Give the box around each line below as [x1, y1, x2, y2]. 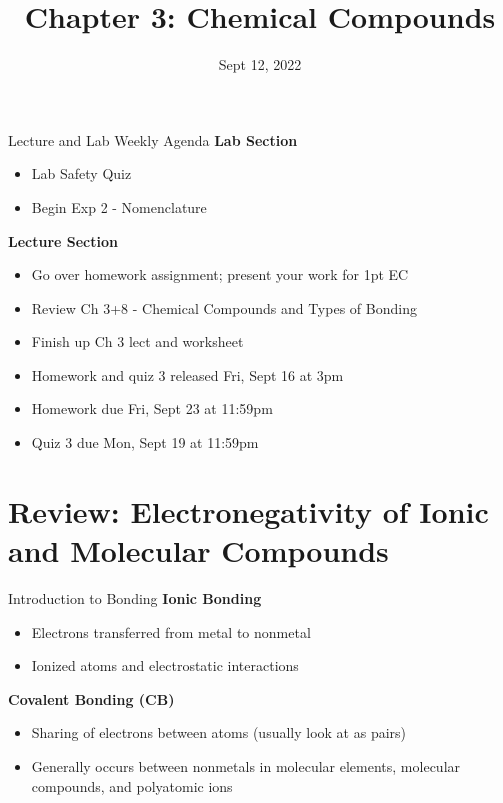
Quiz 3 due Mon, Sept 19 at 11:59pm [31, 432, 259, 453]
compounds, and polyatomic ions [31, 775, 233, 796]
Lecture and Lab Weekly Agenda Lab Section [8, 129, 298, 150]
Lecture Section [8, 230, 118, 251]
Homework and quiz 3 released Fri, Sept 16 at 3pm [31, 364, 344, 385]
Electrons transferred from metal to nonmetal [31, 621, 311, 642]
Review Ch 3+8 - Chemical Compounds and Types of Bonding [31, 297, 417, 318]
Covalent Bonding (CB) [8, 688, 175, 709]
